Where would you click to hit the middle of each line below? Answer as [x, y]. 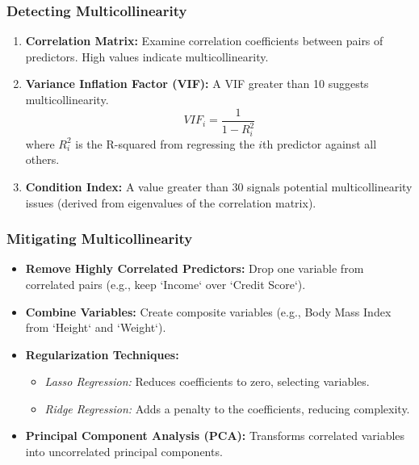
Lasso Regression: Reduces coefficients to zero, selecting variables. [207, 381]
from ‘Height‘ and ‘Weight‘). [96, 327]
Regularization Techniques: [102, 354]
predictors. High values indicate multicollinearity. [147, 56]
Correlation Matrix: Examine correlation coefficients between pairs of [204, 41]
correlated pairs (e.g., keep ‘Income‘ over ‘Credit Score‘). [166, 284]
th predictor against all [320, 143]
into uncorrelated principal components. [124, 452]
